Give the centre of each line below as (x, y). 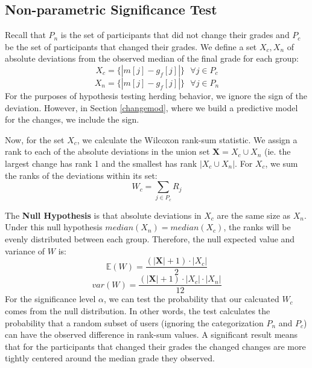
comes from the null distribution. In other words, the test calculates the (138, 310)
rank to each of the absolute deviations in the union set (107, 151)
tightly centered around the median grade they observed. (110, 358)
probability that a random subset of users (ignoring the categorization (134, 322)
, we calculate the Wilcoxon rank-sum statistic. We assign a (187, 139)
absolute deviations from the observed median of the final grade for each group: (152, 58)
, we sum (282, 163)
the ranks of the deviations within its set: (81, 175)
